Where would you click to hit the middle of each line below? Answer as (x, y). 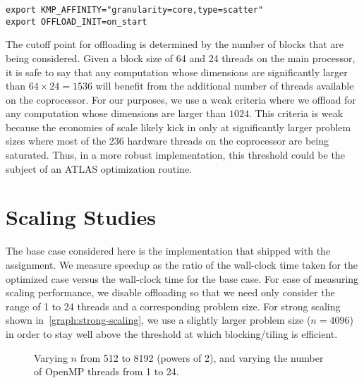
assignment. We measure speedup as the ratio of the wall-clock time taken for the (182, 264)
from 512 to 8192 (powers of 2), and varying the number (202, 357)
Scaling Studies (81, 217)
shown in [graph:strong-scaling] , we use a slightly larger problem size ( (158, 320)
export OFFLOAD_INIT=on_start (77, 22)
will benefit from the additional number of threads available (225, 86)
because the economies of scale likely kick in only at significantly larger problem (178, 127)
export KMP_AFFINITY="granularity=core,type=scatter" (135, 10)
